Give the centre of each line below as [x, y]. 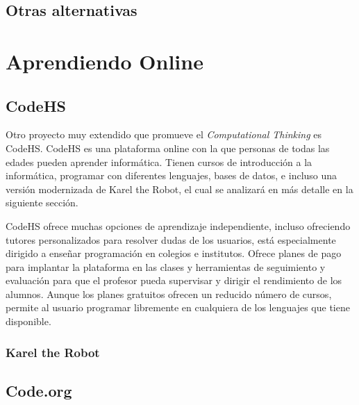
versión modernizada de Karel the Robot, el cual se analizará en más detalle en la [179, 189]
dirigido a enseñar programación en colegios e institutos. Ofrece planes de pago [174, 253]
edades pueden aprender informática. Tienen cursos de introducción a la [159, 162]
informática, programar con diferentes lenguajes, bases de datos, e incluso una [172, 175]
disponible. [28, 321]
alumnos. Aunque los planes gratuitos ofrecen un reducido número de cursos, [169, 294]
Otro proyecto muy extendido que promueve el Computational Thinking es [164, 134]
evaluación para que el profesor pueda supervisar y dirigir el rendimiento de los [174, 280]
